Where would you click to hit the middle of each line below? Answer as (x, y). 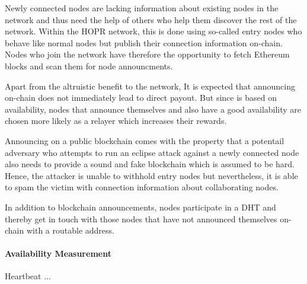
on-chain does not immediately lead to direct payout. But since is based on (141, 98)
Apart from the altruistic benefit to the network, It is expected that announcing (150, 86)
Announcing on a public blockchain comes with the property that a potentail (145, 140)
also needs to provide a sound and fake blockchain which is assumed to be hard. (150, 164)
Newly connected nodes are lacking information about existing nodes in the (142, 8)
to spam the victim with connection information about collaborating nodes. (142, 187)
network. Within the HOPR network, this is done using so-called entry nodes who (153, 31)
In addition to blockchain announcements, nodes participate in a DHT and (140, 207)
